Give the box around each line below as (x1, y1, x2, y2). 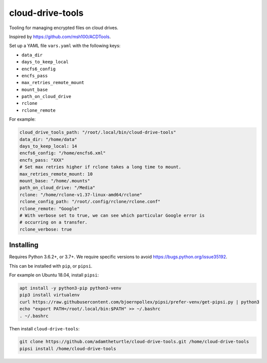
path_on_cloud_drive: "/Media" (19, 185, 96, 190)
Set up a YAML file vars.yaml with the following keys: (9, 43, 121, 49)
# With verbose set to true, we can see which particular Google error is (19, 213, 205, 218)
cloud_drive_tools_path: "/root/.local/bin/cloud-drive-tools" (19, 130, 177, 136)
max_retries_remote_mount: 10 (19, 171, 93, 177)
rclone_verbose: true (19, 227, 72, 232)
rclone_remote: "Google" (19, 206, 80, 211)
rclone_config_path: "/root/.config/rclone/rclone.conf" (19, 199, 161, 205)
